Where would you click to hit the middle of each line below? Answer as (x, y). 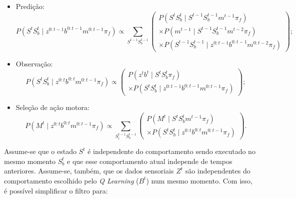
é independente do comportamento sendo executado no (171, 151)
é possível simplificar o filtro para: (56, 190)
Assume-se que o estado (40, 151)
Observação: (34, 63)
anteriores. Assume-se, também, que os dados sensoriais (89, 171)
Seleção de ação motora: (52, 107)
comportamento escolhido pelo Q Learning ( (71, 180)
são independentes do (218, 171)
